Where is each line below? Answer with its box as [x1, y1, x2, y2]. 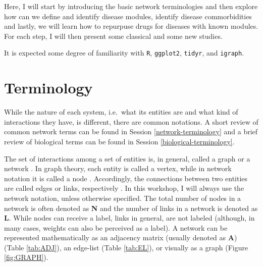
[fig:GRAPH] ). [4, 252, 48, 262]
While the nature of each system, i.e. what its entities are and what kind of [4, 107, 238, 117]
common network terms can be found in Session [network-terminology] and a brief [4, 126, 258, 137]
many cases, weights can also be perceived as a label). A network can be [4, 222, 228, 233]
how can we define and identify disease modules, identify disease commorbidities [4, 11, 252, 21]
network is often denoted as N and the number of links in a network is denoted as [4, 202, 258, 213]
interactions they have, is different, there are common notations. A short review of [4, 116, 258, 127]
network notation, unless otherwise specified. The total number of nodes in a [4, 192, 241, 203]
